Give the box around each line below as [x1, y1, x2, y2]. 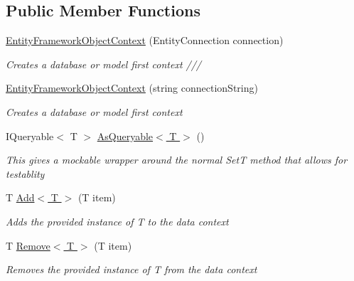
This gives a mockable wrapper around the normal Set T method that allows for [6, 152, 348, 167]
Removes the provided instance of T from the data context [6, 262, 257, 277]
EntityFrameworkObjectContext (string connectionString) [6, 80, 258, 95]
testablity [6, 166, 45, 181]
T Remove [6, 238, 50, 253]
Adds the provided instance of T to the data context [6, 213, 229, 228]
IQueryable [6, 128, 54, 143]
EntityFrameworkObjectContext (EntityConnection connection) [6, 33, 284, 48]
